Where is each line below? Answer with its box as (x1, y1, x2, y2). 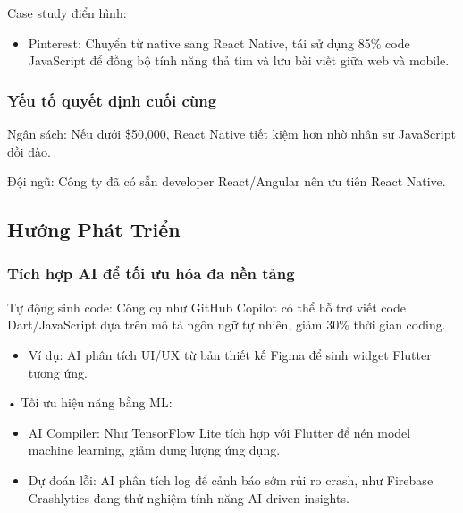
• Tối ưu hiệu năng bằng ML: (7, 393, 173, 412)
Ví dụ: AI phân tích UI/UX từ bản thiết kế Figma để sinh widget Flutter (28, 345, 432, 363)
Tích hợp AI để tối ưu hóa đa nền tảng (7, 262, 295, 285)
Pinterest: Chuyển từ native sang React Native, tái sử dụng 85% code (28, 33, 410, 52)
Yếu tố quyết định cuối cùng (7, 89, 217, 111)
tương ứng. (28, 363, 88, 381)
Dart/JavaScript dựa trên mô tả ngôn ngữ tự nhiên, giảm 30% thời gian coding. (7, 315, 446, 334)
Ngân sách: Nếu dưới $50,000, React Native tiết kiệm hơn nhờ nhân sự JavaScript (7, 124, 456, 142)
